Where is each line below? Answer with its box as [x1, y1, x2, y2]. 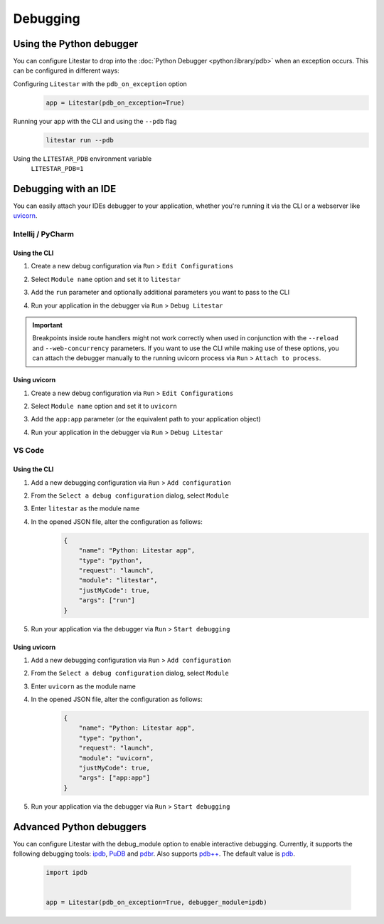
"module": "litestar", [78, 577, 158, 584]
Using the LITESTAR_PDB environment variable [13, 154, 152, 163]
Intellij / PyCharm [13, 229, 75, 239]
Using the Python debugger [13, 38, 139, 50]
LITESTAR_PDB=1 [31, 164, 85, 173]
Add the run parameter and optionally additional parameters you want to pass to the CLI [31, 288, 290, 297]
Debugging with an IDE [13, 182, 117, 195]
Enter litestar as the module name [31, 504, 140, 513]
